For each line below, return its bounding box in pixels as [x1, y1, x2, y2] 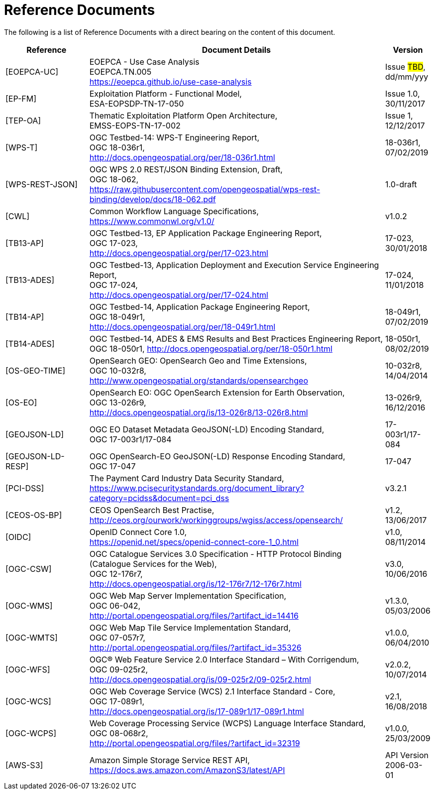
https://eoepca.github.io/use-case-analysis [89, 76, 252, 87]
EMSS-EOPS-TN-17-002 [89, 120, 181, 131]
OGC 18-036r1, [89, 142, 145, 152]
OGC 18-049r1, [89, 311, 145, 322]
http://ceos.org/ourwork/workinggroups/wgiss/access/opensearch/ [89, 515, 343, 525]
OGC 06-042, [89, 600, 141, 611]
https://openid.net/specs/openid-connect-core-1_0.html [89, 536, 299, 547]
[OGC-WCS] [5, 696, 51, 706]
